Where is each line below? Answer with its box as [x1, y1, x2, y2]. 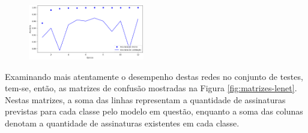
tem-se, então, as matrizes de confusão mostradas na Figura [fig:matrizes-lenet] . [5, 82, 297, 94]
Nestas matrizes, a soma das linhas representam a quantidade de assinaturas [5, 93, 286, 106]
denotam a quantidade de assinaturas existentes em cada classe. [5, 117, 240, 129]
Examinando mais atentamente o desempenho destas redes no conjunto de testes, [5, 70, 303, 82]
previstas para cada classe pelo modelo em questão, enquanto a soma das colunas [5, 105, 303, 117]
